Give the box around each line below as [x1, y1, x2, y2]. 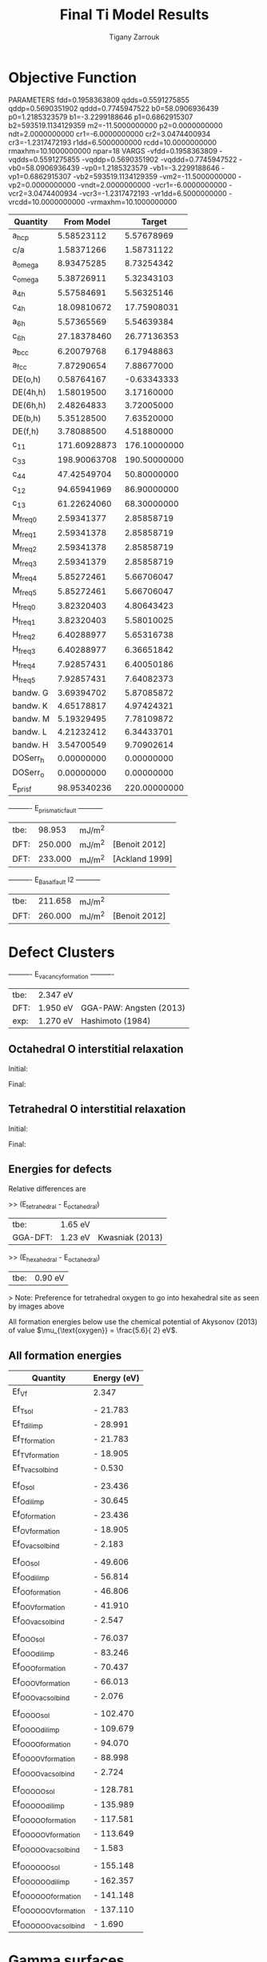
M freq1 [12, 527, 38, 539]
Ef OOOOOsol [12, 1783, 55, 1796]
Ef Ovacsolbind [12, 1538, 60, 1550]
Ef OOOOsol [12, 1707, 50, 1720]
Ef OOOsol [12, 1631, 46, 1644]
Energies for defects [8, 1163, 112, 1176]
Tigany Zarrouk [109, 32, 160, 42]
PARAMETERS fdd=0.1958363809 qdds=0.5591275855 [8, 94, 190, 105]
